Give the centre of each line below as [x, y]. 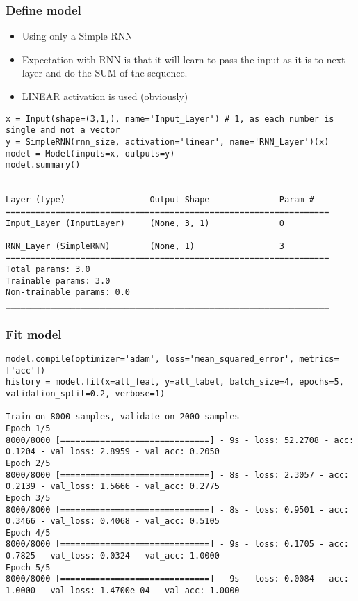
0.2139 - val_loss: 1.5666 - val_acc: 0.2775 [113, 487]
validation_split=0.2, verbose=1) [86, 393]
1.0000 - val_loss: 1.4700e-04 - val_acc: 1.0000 [123, 591]
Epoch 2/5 [28, 463]
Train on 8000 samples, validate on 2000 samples [123, 417]
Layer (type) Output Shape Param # [160, 200]
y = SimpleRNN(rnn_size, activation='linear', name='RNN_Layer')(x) [168, 142]
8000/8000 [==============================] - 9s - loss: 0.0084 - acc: [177, 579]
